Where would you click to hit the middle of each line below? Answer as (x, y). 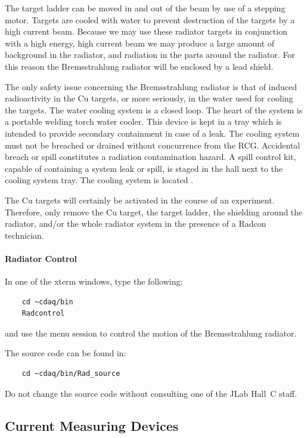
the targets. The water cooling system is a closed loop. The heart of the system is (154, 110)
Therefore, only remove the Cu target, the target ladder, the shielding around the (154, 212)
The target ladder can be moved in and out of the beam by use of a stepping (145, 8)
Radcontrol (43, 314)
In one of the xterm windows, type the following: (94, 281)
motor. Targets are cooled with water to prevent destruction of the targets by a (150, 19)
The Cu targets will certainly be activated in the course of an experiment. (140, 200)
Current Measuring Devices (92, 425)
